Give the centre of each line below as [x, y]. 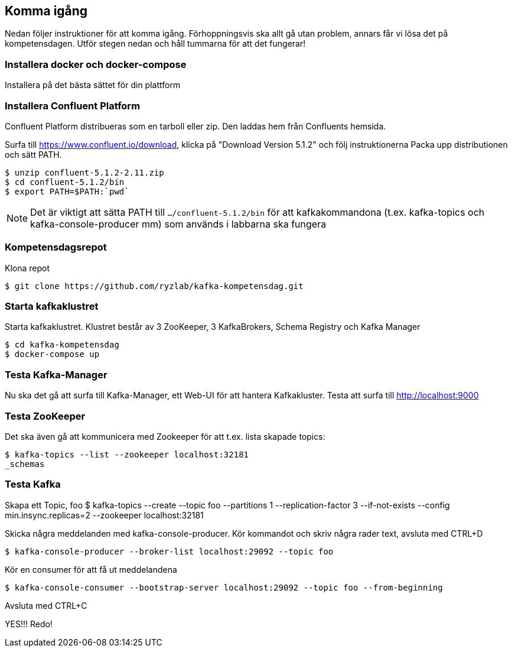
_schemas [25, 464]
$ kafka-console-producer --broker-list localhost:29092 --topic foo [169, 551]
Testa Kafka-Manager [56, 374]
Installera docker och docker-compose [96, 64]
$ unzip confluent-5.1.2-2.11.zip [84, 172]
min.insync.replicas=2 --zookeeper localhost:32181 [104, 515]
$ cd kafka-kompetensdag [62, 345]
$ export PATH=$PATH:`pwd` [67, 191]
